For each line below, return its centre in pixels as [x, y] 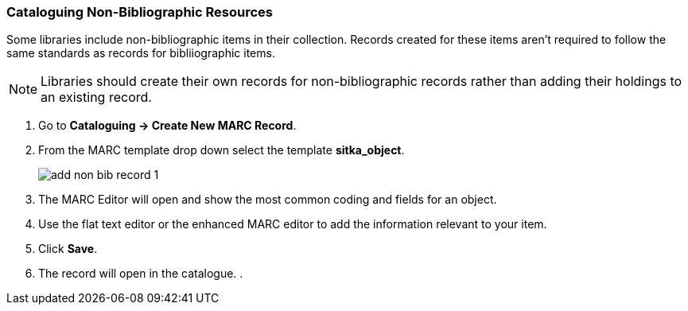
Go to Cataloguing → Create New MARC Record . [167, 126]
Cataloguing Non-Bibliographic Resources [140, 12]
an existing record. [96, 97]
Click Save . [68, 249]
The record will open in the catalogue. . [141, 274]
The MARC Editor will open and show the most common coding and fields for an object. [268, 200]
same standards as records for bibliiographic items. [141, 53]
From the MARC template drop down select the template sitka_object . [222, 150]
